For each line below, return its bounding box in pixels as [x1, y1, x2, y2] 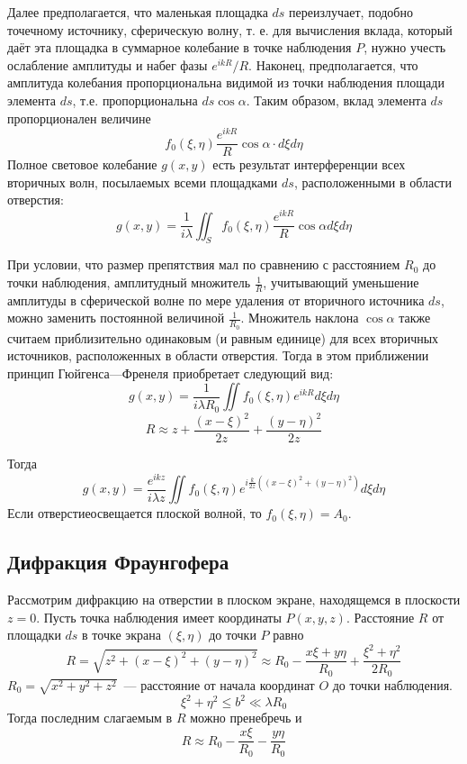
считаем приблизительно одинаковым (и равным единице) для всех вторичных [7, 328, 439, 347]
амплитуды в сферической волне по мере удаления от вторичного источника [7, 290, 425, 309]
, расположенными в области [293, 172, 452, 191]
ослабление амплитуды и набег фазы [7, 55, 208, 74]
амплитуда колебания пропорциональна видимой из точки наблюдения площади [7, 73, 445, 92]
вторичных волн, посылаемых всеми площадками [7, 172, 278, 191]
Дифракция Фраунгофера [7, 548, 229, 576]
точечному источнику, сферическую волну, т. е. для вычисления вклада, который [7, 20, 453, 39]
